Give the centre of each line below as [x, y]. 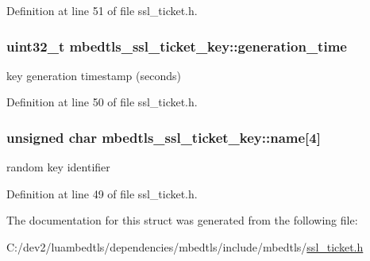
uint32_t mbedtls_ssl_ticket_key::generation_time [177, 46]
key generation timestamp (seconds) [94, 75]
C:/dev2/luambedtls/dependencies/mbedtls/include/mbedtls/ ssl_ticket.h [185, 247]
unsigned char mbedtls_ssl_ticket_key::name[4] [164, 137]
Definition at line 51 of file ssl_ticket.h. [102, 10]
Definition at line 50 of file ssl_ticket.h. [102, 102]
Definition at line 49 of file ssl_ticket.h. [102, 193]
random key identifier [58, 167]
